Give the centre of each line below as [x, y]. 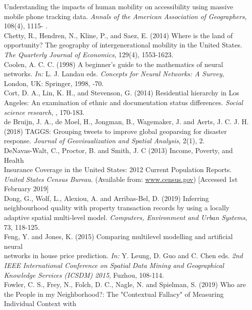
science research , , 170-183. [44, 112]
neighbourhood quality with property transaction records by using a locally [117, 208]
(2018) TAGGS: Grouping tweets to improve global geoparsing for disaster [115, 131]
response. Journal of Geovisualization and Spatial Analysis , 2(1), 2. [104, 141]
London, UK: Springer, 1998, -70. [54, 83]
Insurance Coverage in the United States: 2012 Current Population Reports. [118, 169]
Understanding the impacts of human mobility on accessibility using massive [119, 6]
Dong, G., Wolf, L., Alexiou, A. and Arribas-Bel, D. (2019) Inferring [106, 198]
